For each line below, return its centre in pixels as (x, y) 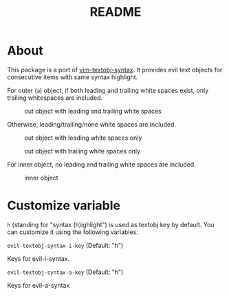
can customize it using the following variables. (73, 232)
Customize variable (64, 205)
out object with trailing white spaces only (83, 151)
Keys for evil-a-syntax (39, 285)
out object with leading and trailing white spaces (93, 111)
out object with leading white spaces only (83, 138)
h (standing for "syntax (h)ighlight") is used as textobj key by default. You (111, 224)
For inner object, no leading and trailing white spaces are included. (101, 164)
